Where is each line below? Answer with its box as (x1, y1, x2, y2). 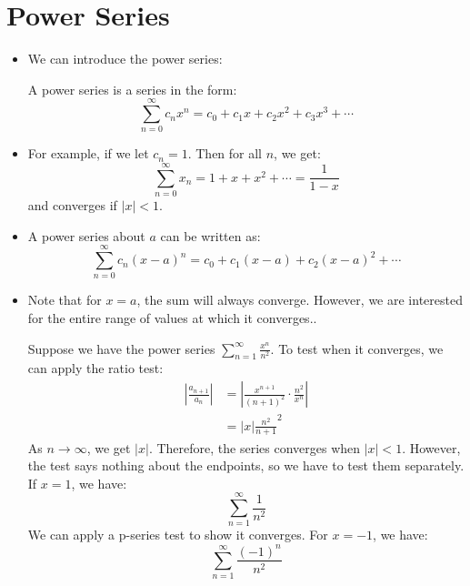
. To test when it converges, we (270, 338, 444, 358)
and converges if (27, 196, 117, 215)
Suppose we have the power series (27, 338, 215, 358)
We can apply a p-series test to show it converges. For (27, 525, 328, 544)
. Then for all (187, 144, 263, 163)
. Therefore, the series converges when (148, 438, 361, 457)
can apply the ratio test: (27, 359, 164, 378)
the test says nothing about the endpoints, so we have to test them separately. (27, 456, 465, 475)
